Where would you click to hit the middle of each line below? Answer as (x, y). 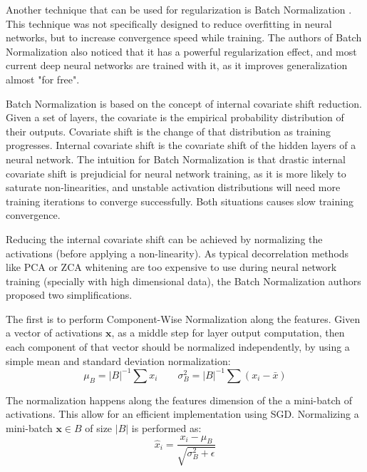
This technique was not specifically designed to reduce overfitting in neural (169, 23)
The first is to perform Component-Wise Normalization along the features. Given (183, 318)
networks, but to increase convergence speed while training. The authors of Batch (184, 37)
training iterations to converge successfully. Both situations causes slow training (180, 201)
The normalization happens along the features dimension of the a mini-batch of (179, 400)
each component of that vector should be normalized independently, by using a (178, 347)
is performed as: (166, 427)
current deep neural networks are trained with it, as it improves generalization (177, 65)
